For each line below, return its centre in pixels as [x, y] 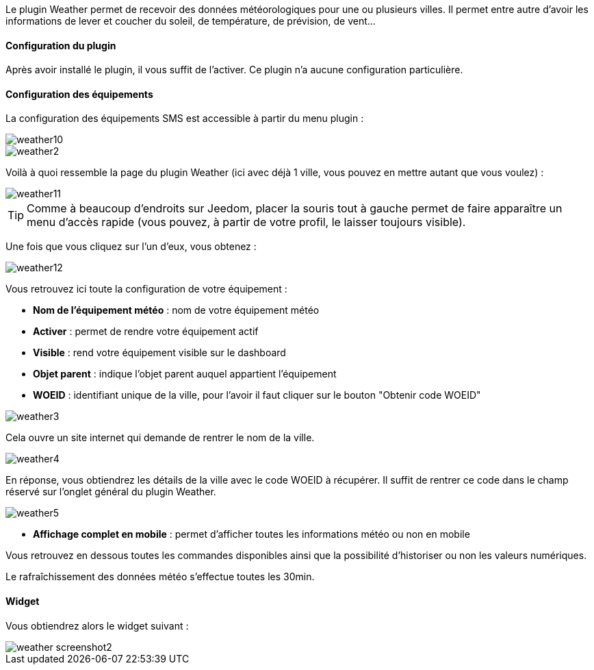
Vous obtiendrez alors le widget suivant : [97, 625]
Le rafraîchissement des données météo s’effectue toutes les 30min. [160, 577]
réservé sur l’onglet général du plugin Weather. [111, 492]
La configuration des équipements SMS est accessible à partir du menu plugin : [185, 119]
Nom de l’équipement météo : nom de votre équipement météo [176, 310]
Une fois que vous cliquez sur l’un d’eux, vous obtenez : [131, 247]
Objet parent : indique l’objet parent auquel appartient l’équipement [185, 374]
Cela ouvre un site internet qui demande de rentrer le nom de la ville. [160, 438]
